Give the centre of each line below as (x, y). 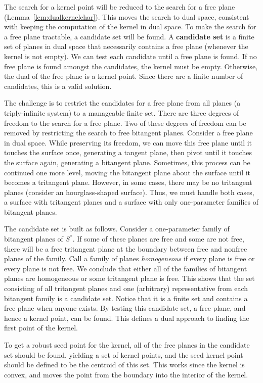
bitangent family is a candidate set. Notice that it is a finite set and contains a (126, 298)
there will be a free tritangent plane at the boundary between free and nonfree (126, 248)
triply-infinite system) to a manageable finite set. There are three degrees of (122, 112)
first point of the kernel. (41, 328)
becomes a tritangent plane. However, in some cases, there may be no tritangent (128, 182)
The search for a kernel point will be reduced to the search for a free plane (120, 7)
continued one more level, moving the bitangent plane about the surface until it (127, 172)
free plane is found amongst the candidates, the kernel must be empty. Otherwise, (131, 66)
